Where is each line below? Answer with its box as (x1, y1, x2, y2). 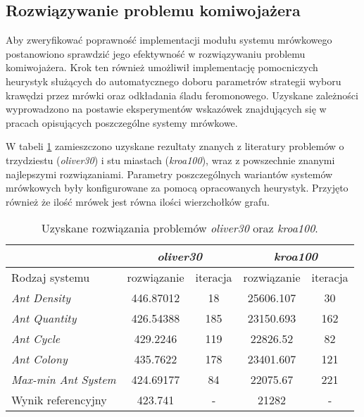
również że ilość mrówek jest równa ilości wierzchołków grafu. (6, 194, 270, 208)
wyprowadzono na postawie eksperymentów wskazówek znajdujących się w (6, 101, 327, 116)
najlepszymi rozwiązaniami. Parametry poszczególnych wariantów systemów (6, 166, 333, 181)
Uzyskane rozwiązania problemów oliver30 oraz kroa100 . (41, 220, 318, 237)
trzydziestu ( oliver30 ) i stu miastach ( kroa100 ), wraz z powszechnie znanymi (6, 152, 335, 167)
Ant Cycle (11, 330, 61, 347)
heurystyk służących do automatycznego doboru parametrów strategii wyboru (6, 73, 341, 88)
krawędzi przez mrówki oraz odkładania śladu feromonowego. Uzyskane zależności (6, 87, 358, 102)
